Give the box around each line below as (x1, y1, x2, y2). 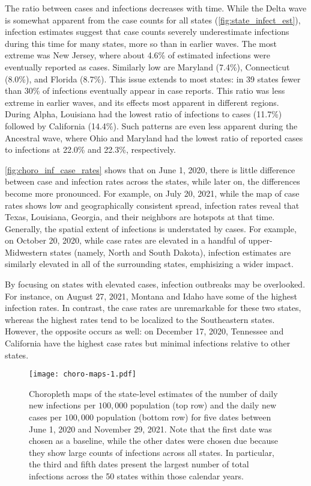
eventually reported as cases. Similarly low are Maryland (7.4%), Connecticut (5, 60, 290, 73)
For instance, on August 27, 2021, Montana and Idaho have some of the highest (5, 289, 298, 302)
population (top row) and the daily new (130, 399, 277, 411)
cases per (29, 411, 62, 423)
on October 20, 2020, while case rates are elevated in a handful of (5, 234, 246, 247)
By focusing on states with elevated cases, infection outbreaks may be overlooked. (5, 278, 306, 291)
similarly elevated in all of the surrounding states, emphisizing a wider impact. (5, 257, 294, 270)
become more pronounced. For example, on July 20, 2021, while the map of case (5, 186, 300, 199)
